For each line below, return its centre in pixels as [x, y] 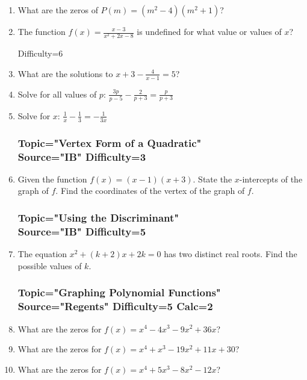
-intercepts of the [271, 179]
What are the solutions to [65, 73]
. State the [212, 179]
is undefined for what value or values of [209, 31]
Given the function [52, 179]
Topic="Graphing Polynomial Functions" [119, 292]
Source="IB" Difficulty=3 [82, 156]
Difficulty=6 [40, 53]
